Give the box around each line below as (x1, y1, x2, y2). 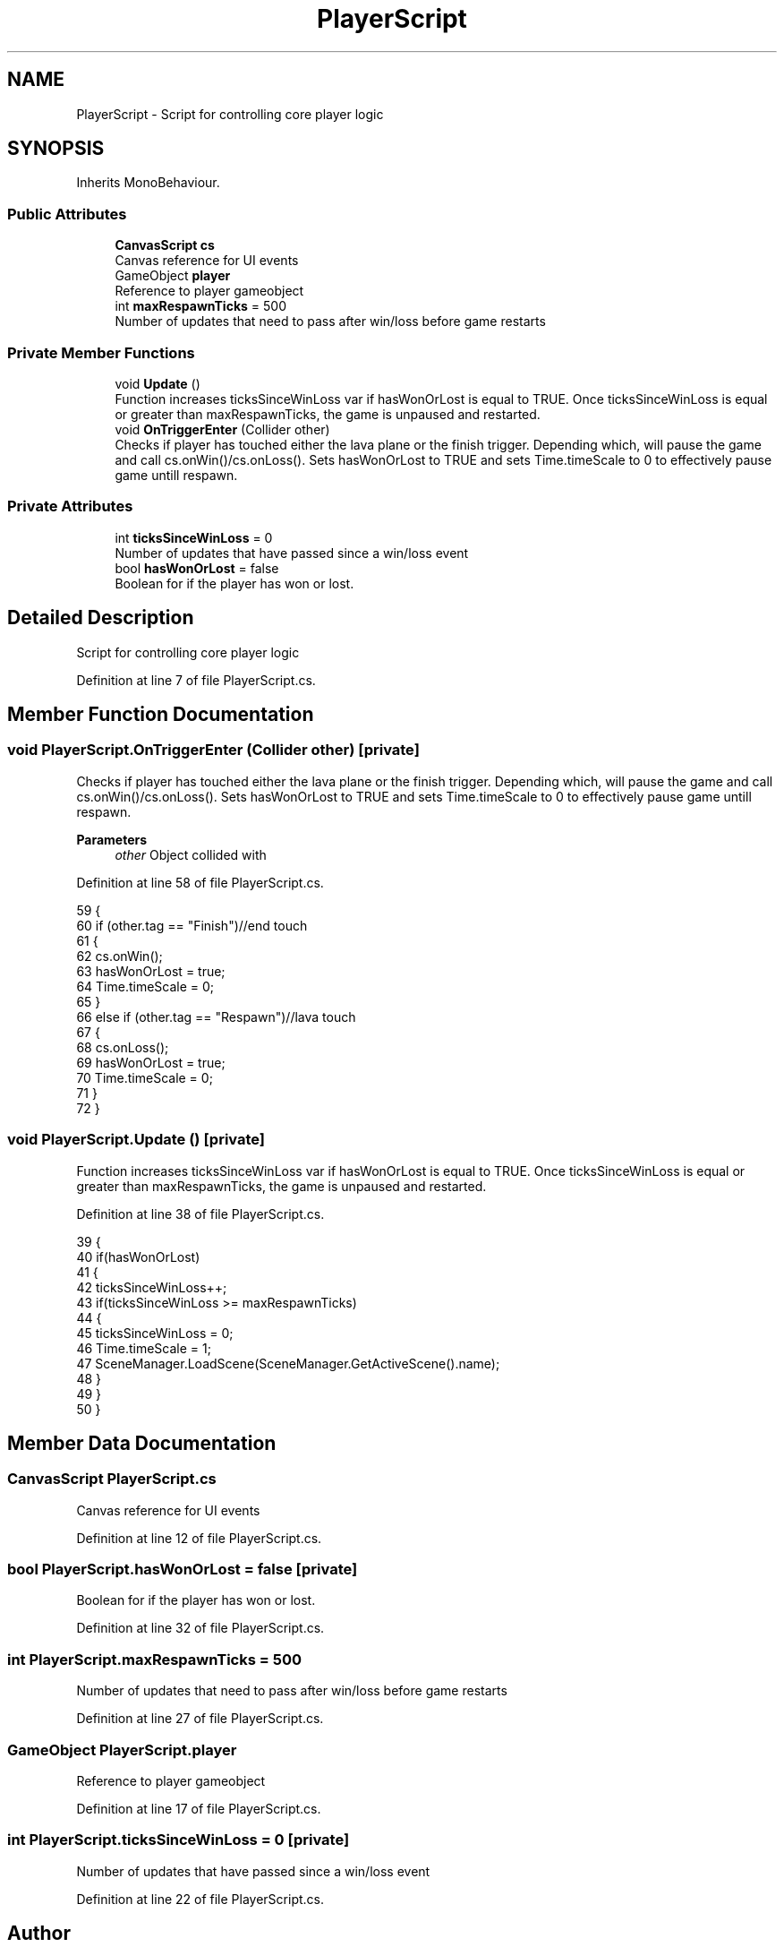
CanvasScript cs (115, 237, 215, 253)
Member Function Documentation (7, 702, 314, 725)
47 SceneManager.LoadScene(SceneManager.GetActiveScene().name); (76, 1355, 500, 1371)
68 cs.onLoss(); (76, 1039, 169, 1055)
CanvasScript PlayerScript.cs (7, 1470, 217, 1488)
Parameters (76, 831, 148, 847)
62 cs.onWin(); (76, 948, 163, 964)
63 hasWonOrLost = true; (76, 963, 226, 979)
